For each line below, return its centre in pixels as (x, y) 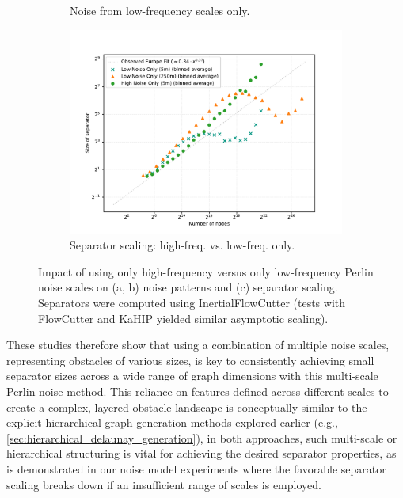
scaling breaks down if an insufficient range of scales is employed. (164, 484)
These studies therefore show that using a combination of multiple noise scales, (198, 345)
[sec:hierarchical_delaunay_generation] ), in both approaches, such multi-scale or (202, 437)
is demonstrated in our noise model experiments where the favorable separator (196, 468)
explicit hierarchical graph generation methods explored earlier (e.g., (172, 422)
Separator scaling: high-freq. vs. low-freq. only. (182, 245)
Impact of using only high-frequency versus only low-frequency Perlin (206, 271)
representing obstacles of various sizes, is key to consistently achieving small (190, 360)
